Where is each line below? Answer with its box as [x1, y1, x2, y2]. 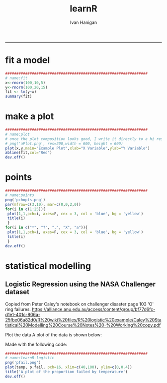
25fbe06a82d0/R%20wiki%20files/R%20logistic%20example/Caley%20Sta [5, 316, 162, 323]
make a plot [5, 111, 54, 122]
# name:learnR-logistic [5, 356, 55, 361]
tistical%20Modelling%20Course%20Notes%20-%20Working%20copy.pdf [5, 322, 161, 328]
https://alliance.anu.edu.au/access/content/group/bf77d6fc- [32, 306, 156, 312]
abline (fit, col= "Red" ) [5, 150, 52, 155]
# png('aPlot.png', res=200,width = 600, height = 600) [5, 141, 123, 146]
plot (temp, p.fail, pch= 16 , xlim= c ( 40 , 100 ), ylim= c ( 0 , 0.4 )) [5, 365, 133, 370]
